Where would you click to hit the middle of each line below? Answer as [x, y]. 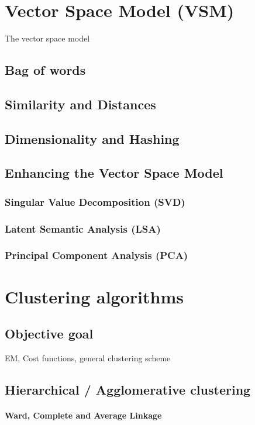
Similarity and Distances [80, 104]
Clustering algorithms [94, 296]
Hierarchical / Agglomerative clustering [128, 389]
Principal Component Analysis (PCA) [97, 255]
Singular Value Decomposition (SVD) [95, 201]
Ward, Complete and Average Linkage [83, 415]
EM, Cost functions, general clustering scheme [88, 357]
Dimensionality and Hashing [92, 138]
